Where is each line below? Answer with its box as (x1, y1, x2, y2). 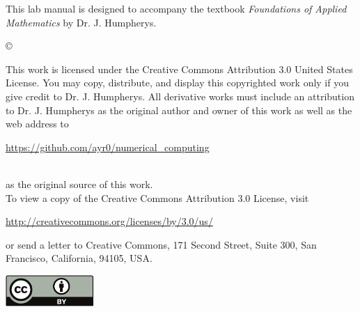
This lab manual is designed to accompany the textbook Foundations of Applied (6, 1, 347, 15)
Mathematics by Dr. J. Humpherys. (6, 15, 157, 29)
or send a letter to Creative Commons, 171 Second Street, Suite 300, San (6, 237, 317, 251)
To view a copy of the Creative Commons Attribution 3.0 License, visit (6, 190, 309, 205)
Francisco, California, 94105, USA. (6, 251, 152, 265)
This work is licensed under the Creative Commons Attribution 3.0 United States (6, 61, 353, 76)
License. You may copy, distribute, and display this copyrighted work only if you (6, 75, 349, 90)
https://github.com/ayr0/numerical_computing (6, 139, 210, 154)
